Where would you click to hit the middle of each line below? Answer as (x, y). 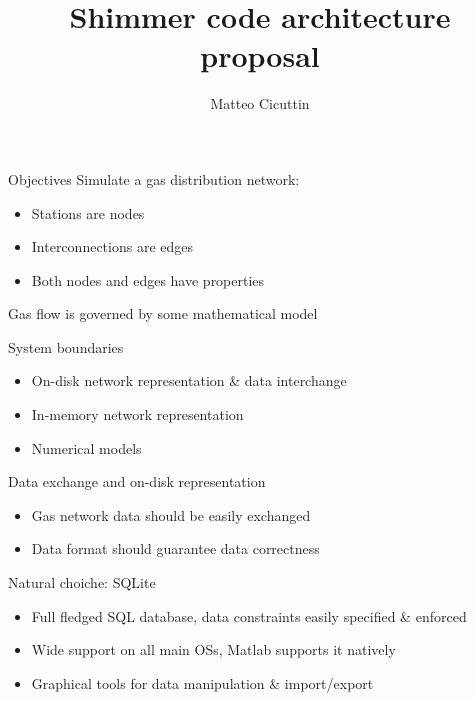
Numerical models (86, 447)
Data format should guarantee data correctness (175, 548)
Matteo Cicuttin (260, 103)
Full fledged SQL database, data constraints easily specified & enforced (249, 615)
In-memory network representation (137, 414)
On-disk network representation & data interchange (189, 380)
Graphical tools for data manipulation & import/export (202, 682)
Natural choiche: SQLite (82, 582)
